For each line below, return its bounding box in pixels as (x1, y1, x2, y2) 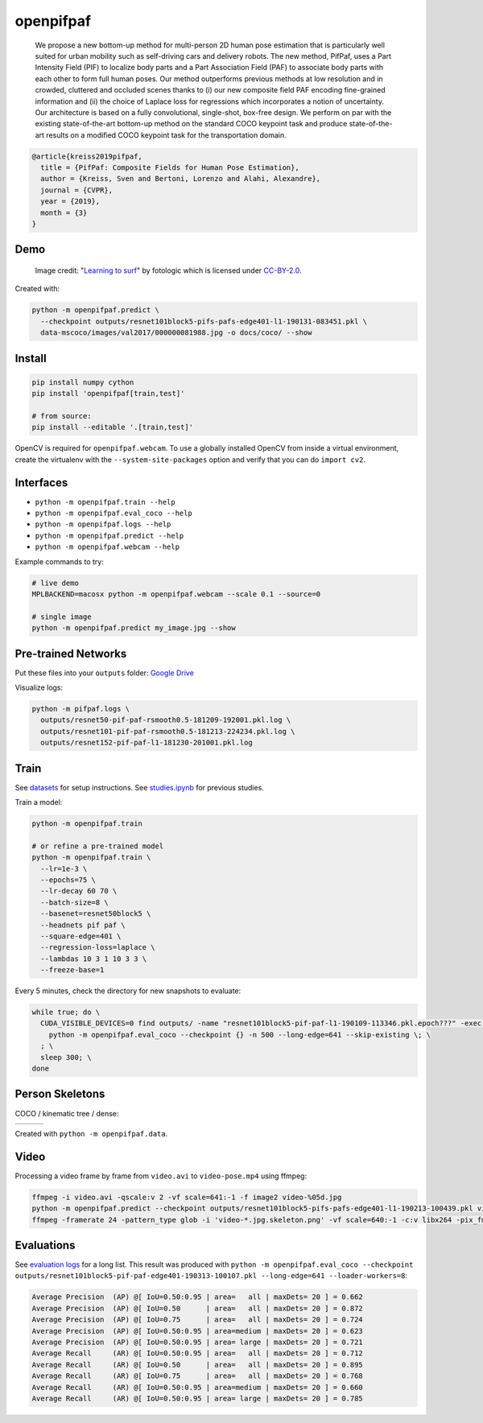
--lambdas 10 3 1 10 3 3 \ (40, 954, 147, 963)
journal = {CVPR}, (40, 185, 113, 195)
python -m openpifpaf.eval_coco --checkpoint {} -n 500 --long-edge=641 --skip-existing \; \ (48, 1030, 431, 1039)
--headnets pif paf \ (40, 920, 126, 930)
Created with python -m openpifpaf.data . (14, 1128, 168, 1138)
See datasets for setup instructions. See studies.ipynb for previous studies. (14, 782, 265, 792)
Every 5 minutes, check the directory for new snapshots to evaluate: (14, 986, 242, 996)
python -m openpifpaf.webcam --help (35, 542, 180, 551)
